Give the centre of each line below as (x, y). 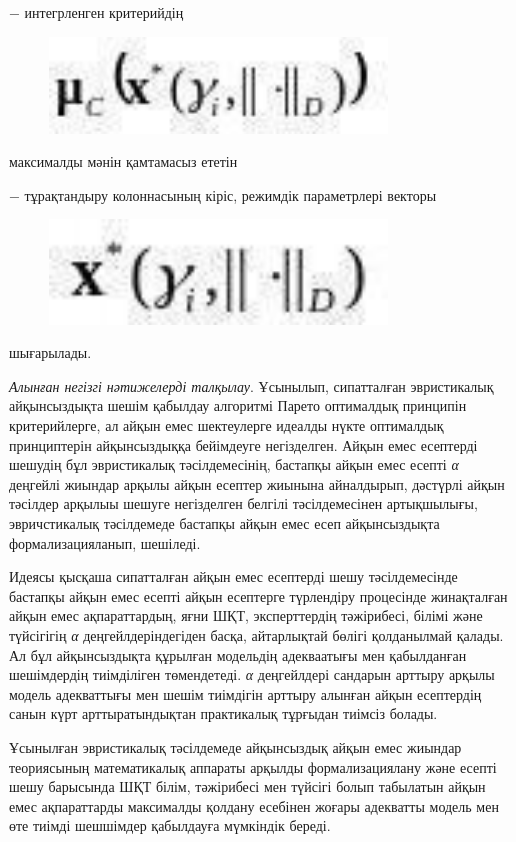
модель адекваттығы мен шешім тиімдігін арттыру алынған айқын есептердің (245, 693)
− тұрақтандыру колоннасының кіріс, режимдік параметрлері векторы (223, 194)
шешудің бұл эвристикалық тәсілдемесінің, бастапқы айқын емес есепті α (234, 464)
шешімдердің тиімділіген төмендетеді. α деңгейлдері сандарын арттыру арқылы (252, 674)
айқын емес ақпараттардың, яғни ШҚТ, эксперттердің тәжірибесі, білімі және (246, 615)
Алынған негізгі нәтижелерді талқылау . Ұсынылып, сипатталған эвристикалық (251, 385)
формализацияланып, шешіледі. (105, 542)
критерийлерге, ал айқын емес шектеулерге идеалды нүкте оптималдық (226, 425)
